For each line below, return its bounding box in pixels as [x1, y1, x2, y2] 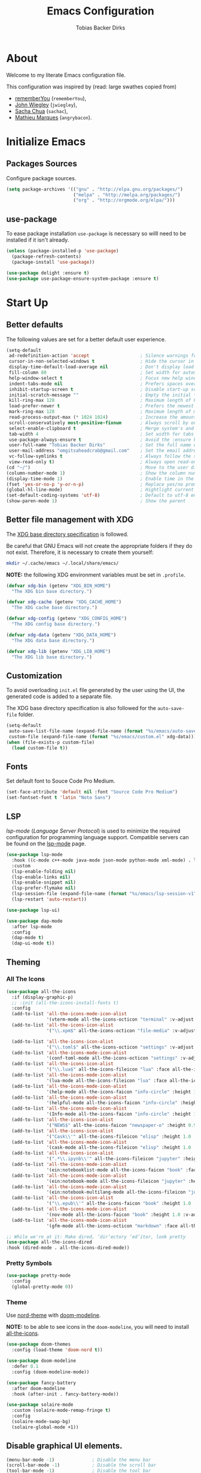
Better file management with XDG [6, 515, 134, 525]
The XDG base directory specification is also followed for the [6, 705, 157, 712]
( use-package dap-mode [6, 918, 63, 924]
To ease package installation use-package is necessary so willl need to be [6, 230, 187, 237]
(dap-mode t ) [11, 935, 44, 941]
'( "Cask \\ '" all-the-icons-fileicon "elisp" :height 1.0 [46, 1134, 191, 1140]
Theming [6, 957, 41, 967]
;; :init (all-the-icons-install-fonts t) [11, 1000, 119, 1006]
